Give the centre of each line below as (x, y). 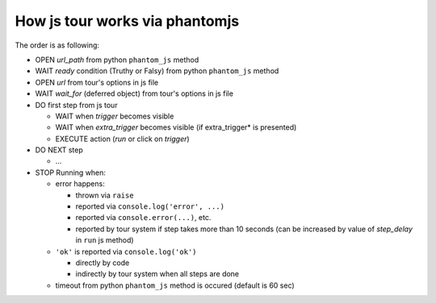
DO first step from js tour (76, 105)
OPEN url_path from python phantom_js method (117, 60)
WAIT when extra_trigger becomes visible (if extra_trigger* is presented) (176, 127)
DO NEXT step (59, 150)
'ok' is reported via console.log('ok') (126, 251)
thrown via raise (105, 195)
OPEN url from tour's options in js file (97, 82)
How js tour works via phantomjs (127, 21)
